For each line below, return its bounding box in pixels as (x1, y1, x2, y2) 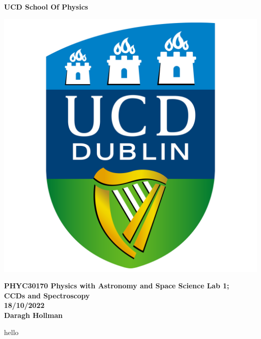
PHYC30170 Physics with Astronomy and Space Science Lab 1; (4, 280, 229, 291)
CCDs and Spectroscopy (4, 290, 90, 300)
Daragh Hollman (4, 309, 63, 320)
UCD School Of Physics (4, 2, 88, 12)
